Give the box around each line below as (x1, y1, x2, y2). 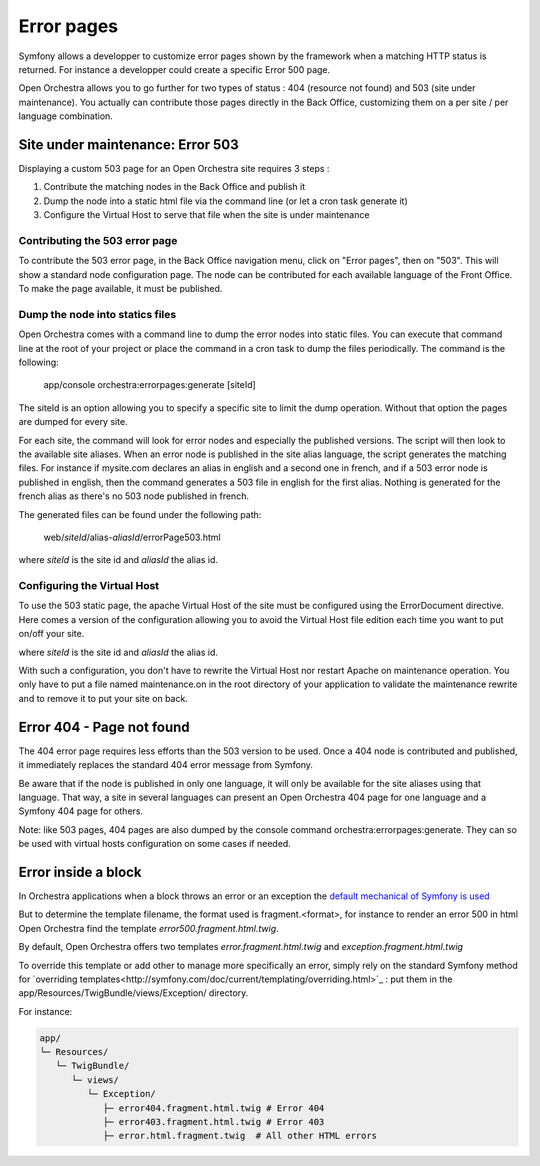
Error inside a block (18, 863, 142, 880)
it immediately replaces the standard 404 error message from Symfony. (18, 759, 314, 771)
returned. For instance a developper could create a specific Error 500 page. (18, 63, 331, 75)
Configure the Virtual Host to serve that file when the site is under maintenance (43, 209, 370, 221)
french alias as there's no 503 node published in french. (18, 490, 250, 502)
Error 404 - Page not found (18, 718, 190, 735)
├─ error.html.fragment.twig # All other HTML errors (102, 1130, 378, 1142)
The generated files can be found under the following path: (18, 508, 262, 520)
